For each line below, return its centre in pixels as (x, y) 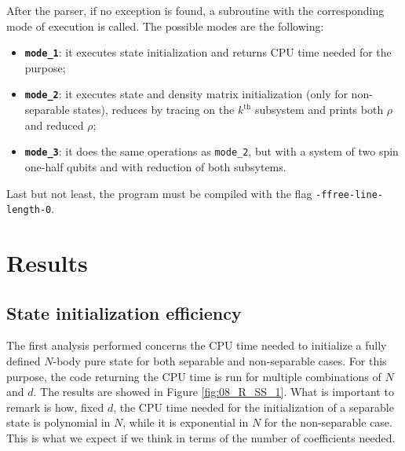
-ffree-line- (349, 194)
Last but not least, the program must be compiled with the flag (159, 193)
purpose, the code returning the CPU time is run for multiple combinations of (194, 376)
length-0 (29, 210)
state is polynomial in (58, 422)
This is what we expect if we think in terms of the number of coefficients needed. (201, 437)
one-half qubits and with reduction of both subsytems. (155, 166)
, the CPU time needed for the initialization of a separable (254, 407)
